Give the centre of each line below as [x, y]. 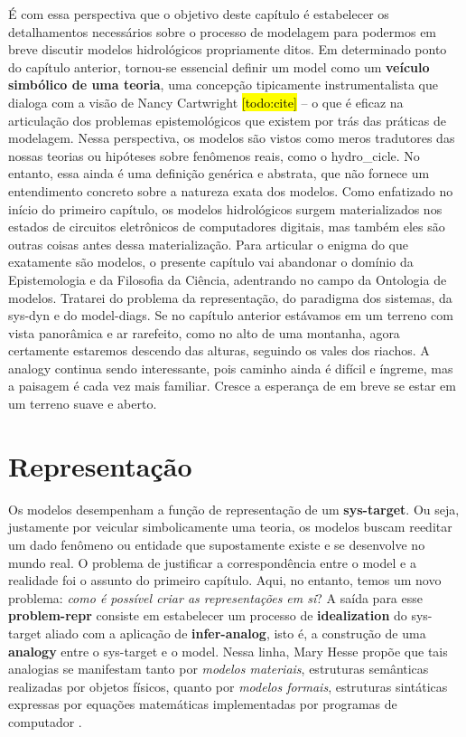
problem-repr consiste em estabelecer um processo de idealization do [208, 615]
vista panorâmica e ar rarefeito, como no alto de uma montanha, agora [204, 332]
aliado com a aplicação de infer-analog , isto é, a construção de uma [236, 633]
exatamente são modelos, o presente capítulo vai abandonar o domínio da [211, 262]
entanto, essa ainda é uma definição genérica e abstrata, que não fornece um [219, 173]
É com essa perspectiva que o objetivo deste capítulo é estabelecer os [199, 14]
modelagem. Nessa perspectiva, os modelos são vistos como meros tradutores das [232, 138]
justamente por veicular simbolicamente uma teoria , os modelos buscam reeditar [230, 527]
